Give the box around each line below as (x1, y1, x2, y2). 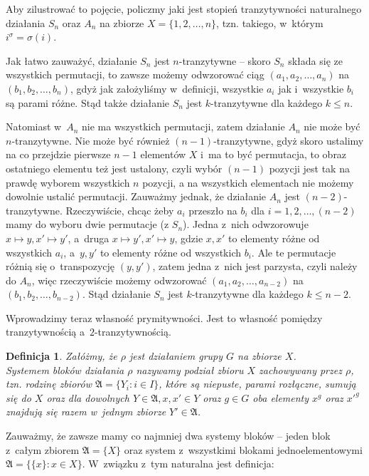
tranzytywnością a (6, 324, 85, 339)
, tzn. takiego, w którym (216, 15, 323, 30)
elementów (140, 147, 186, 162)
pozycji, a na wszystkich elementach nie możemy (142, 175, 354, 190)
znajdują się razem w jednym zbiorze (6, 404, 166, 419)
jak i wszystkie (278, 81, 344, 95)
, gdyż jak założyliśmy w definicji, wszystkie (70, 81, 264, 95)
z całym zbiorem (6, 442, 80, 457)
